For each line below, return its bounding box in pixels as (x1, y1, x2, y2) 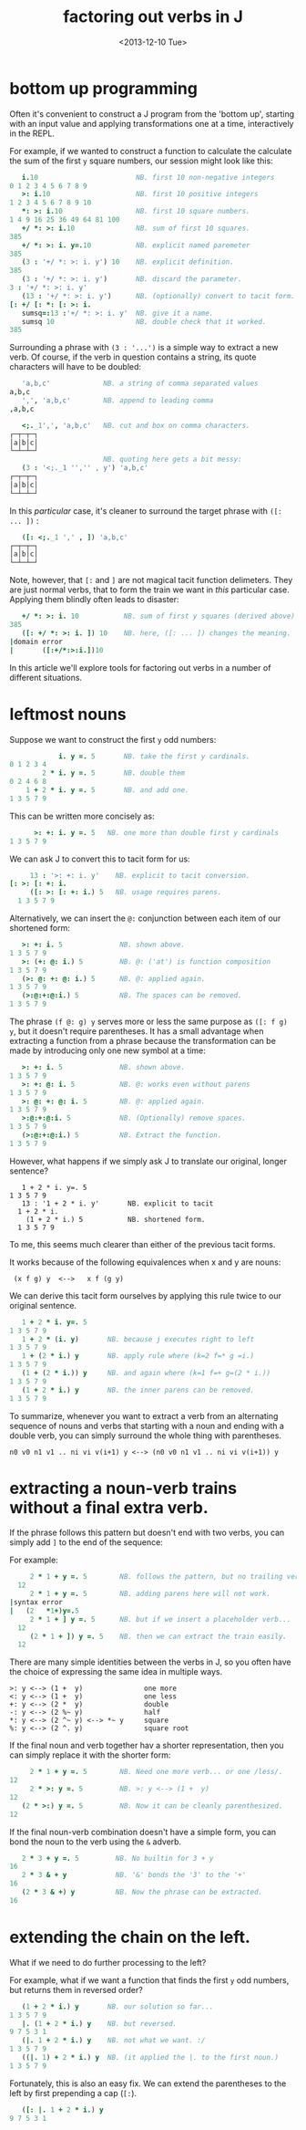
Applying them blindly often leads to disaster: (9, 594, 179, 605)
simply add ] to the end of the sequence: (9, 1537, 164, 1548)
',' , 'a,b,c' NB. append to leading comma (21, 396, 214, 405)
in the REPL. (9, 128, 55, 139)
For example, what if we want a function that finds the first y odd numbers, (9, 1974, 290, 1986)
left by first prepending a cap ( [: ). (9, 2087, 138, 2098)
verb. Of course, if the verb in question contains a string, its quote (9, 351, 257, 362)
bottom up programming (9, 78, 199, 99)
